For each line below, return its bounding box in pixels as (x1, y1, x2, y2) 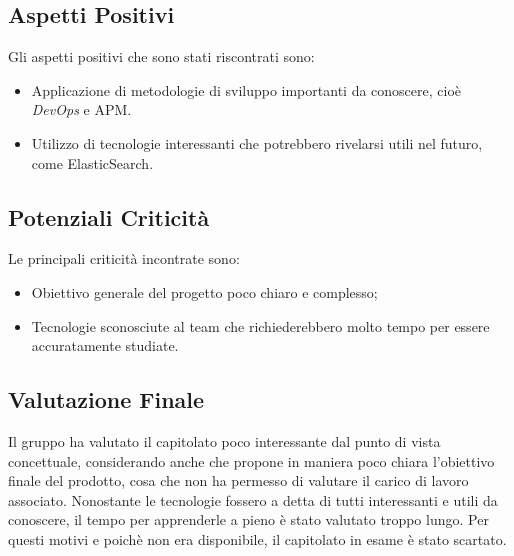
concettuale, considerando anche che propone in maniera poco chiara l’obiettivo (8, 450, 495, 471)
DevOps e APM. (31, 99, 132, 120)
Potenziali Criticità (8, 201, 210, 232)
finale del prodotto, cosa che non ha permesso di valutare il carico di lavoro (8, 470, 469, 491)
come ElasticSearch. (31, 152, 154, 173)
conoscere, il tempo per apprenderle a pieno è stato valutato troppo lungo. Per (8, 509, 489, 530)
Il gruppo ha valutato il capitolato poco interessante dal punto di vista (8, 430, 441, 451)
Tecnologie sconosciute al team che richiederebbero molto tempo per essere (31, 315, 490, 336)
